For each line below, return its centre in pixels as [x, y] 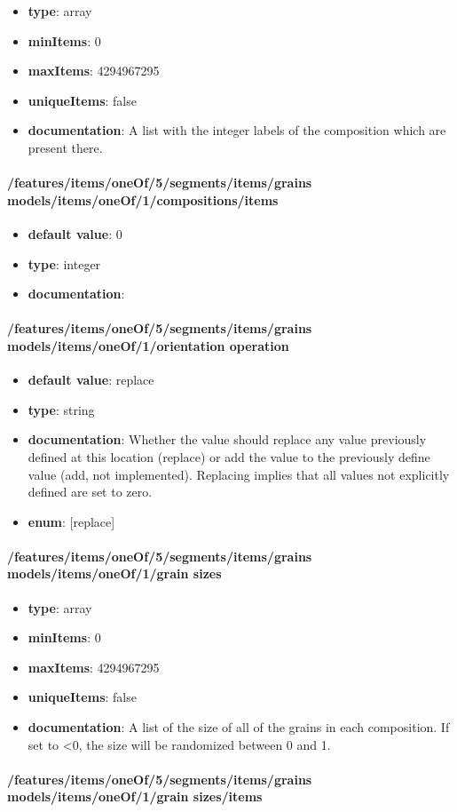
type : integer [64, 263]
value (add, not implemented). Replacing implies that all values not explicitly [239, 474]
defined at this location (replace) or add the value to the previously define [229, 456]
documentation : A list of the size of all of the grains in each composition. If [239, 727]
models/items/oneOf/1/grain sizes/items [135, 796]
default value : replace [91, 380]
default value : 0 [75, 233]
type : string [61, 409]
